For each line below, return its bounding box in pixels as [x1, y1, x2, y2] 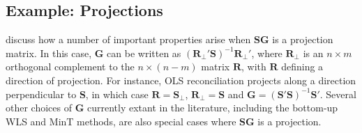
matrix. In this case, [6, 45, 92, 60]
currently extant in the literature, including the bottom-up [86, 100, 338, 115]
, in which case [85, 86, 149, 101]
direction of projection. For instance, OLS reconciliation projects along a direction [6, 72, 356, 87]
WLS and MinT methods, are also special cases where [6, 114, 236, 128]
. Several [319, 86, 356, 101]
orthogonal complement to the [6, 59, 135, 74]
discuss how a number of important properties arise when [6, 32, 251, 47]
